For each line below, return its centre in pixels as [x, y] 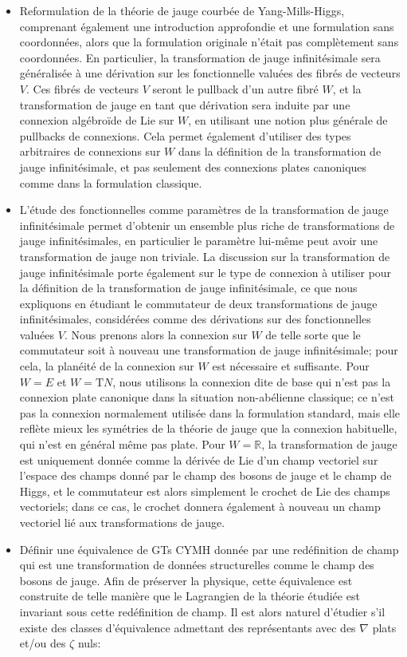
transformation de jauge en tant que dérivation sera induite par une [185, 104]
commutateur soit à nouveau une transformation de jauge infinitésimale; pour [209, 350]
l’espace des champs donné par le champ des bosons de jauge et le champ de [205, 475]
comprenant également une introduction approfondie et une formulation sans [207, 26]
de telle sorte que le [313, 334]
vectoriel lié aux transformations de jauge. [122, 522]
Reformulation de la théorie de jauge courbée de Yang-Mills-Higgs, [182, 10]
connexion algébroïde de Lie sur [97, 120]
